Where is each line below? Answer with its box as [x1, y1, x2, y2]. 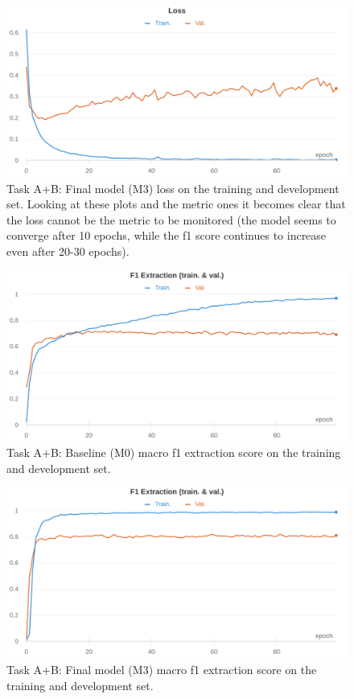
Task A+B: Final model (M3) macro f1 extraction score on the [6, 660, 317, 677]
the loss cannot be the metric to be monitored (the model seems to [6, 211, 336, 228]
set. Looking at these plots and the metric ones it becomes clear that [6, 195, 346, 212]
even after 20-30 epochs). [6, 242, 130, 259]
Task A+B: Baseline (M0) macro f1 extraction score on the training [6, 444, 341, 461]
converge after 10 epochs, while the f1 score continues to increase [6, 227, 327, 244]
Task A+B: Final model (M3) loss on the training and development [6, 179, 340, 196]
